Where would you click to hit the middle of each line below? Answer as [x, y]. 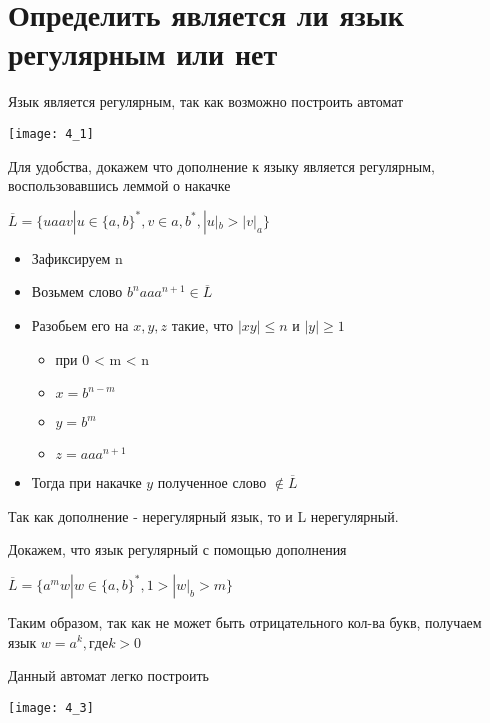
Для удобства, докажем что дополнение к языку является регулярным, [221, 165]
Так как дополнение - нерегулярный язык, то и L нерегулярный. [203, 515]
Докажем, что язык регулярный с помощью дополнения [177, 549]
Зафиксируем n [77, 257]
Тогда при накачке [86, 482]
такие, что [202, 324]
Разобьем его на [80, 324]
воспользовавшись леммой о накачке [119, 185]
